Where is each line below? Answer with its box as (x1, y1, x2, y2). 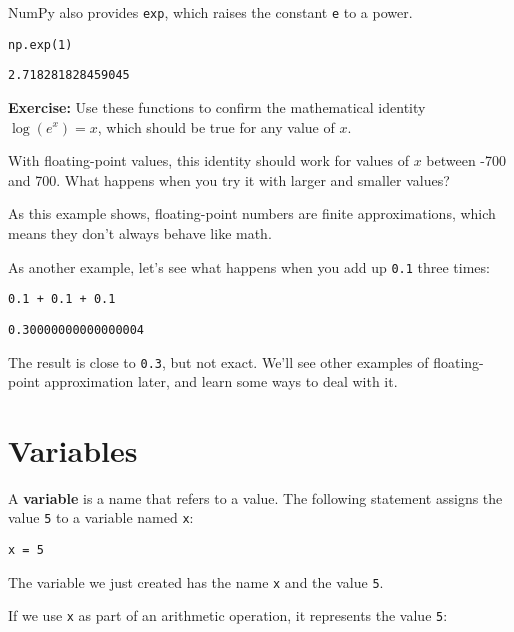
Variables (8, 429, 138, 470)
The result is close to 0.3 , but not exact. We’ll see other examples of (8, 351, 429, 372)
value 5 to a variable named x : (8, 507, 194, 528)
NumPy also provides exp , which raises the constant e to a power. (8, 2, 413, 22)
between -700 (426, 150, 507, 171)
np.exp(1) (8, 37, 73, 52)
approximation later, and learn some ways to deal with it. (44, 371, 398, 392)
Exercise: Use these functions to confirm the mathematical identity (8, 96, 426, 117)
